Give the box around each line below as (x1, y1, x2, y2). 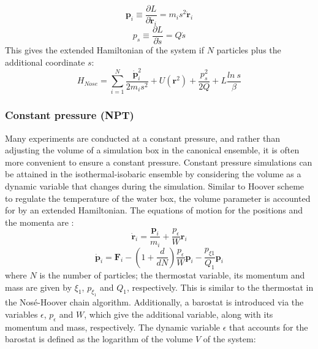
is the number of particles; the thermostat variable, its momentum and (39, 269, 305, 282)
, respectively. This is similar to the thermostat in (126, 280, 314, 293)
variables (5, 307, 38, 320)
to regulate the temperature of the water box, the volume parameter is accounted (5, 191, 311, 204)
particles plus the (216, 43, 281, 56)
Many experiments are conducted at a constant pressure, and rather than (5, 131, 280, 144)
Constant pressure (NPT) (5, 107, 134, 123)
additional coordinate (5, 55, 85, 68)
